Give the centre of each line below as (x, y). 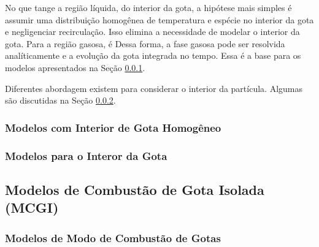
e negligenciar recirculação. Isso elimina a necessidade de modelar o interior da (152, 32)
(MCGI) (32, 207)
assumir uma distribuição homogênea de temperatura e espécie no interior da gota (159, 19)
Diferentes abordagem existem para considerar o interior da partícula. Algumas (154, 88)
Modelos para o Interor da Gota (86, 155)
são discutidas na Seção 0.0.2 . (60, 100)
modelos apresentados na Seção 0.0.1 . (75, 67)
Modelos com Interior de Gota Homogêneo (113, 127)
